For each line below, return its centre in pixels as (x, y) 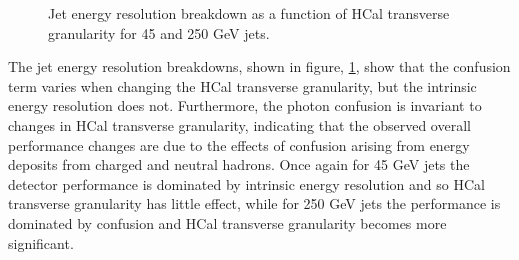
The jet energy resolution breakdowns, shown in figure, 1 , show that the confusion (259, 66)
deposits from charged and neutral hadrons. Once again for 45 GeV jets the (239, 164)
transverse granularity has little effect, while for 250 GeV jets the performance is (254, 203)
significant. (41, 242)
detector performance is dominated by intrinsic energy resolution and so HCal (246, 183)
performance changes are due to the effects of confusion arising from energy (239, 144)
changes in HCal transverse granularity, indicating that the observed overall (239, 124)
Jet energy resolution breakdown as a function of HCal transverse (249, 13)
